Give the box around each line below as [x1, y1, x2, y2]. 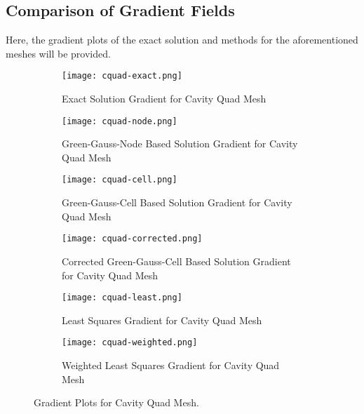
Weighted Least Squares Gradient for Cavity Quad [62, 358, 280, 373]
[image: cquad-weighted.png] [62, 338, 198, 348]
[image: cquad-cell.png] [62, 175, 177, 185]
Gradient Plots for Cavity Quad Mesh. [34, 395, 199, 410]
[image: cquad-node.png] [62, 116, 177, 126]
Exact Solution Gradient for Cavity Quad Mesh [62, 91, 267, 106]
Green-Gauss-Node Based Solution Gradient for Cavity [62, 136, 298, 151]
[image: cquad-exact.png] [62, 71, 182, 81]
